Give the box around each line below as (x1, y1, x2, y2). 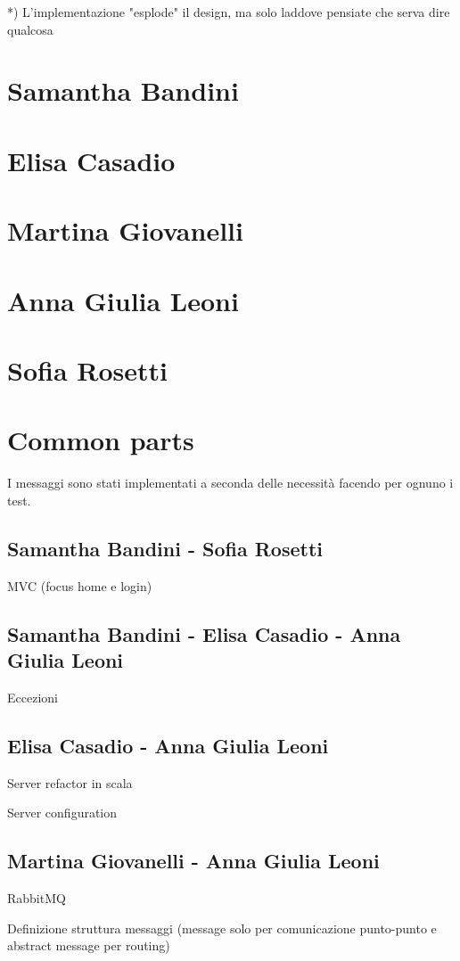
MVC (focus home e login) (7, 576, 152, 595)
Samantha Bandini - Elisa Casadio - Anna (7, 620, 401, 647)
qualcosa (7, 20, 53, 38)
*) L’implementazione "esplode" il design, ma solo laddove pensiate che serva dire (7, 3, 450, 21)
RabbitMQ (7, 888, 66, 907)
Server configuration (7, 803, 118, 822)
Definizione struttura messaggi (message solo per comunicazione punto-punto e (7, 918, 437, 937)
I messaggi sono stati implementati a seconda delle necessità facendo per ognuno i (7, 473, 454, 492)
